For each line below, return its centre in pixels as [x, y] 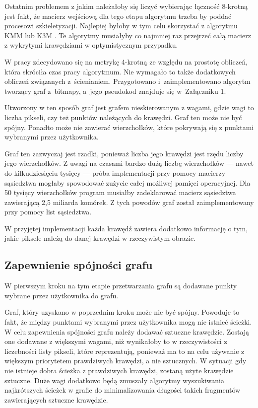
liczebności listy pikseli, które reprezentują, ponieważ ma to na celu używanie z [125, 351]
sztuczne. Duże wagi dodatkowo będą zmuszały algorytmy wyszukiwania [115, 380]
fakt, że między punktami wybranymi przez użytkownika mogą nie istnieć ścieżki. [128, 322]
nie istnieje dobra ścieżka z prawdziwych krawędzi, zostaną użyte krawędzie [119, 371]
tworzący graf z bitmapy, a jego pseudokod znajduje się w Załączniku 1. [115, 91]
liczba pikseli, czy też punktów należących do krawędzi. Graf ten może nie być [123, 117]
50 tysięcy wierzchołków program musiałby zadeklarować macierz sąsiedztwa [120, 192]
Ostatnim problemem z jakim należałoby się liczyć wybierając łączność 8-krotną [126, 6]
